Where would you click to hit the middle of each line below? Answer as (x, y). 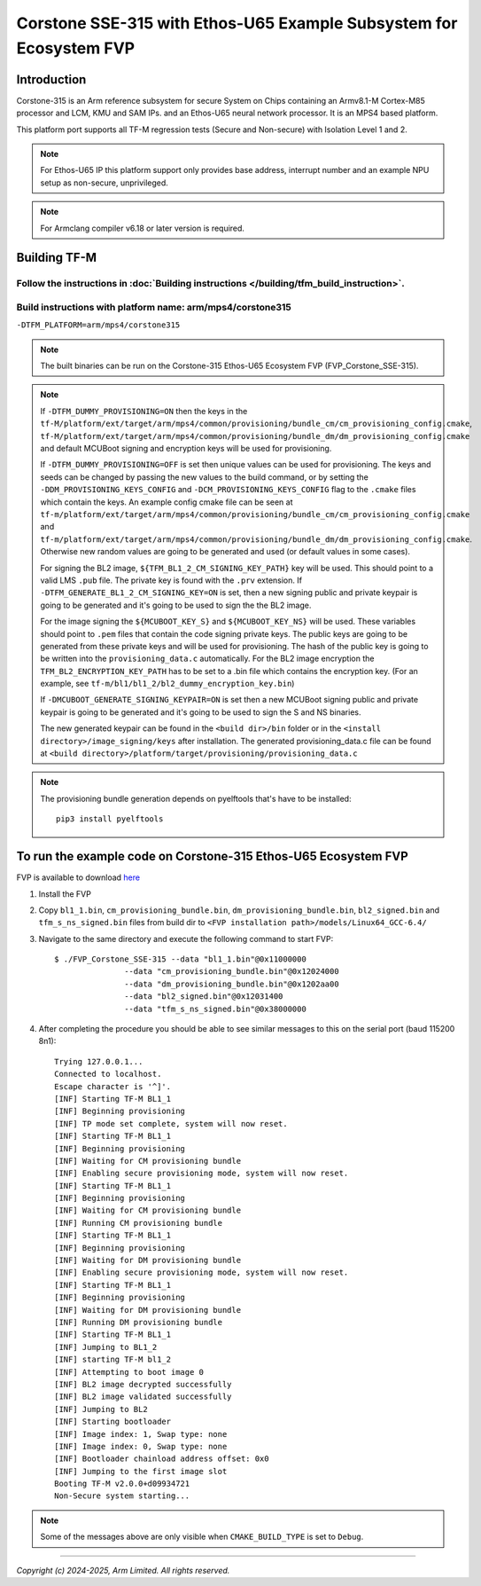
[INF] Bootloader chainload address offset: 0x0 (162, 1459)
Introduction (51, 79)
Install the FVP (65, 894)
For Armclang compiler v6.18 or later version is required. (143, 228)
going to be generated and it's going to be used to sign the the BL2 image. (176, 605)
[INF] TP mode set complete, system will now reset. (171, 1123)
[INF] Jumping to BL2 (101, 1409)
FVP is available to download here (78, 877)
